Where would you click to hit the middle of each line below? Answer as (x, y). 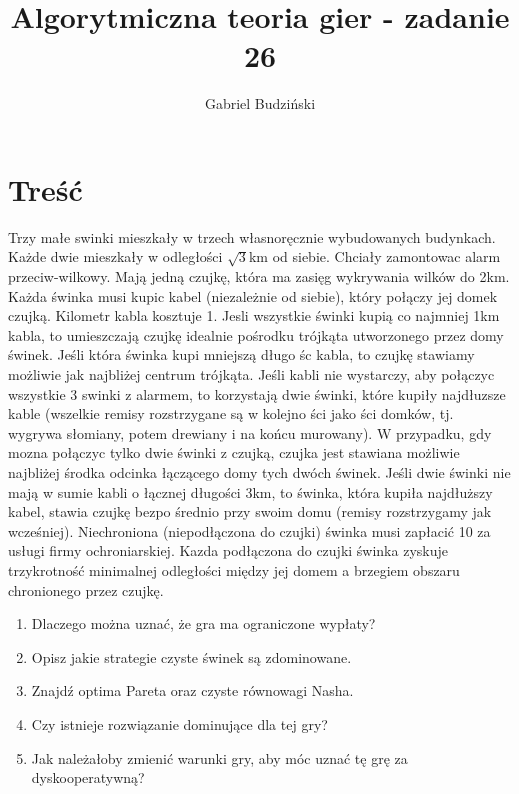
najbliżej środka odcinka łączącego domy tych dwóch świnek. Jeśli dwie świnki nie (259, 471)
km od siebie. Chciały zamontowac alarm (374, 256)
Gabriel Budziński (260, 103)
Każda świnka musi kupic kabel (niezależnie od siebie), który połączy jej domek (253, 295)
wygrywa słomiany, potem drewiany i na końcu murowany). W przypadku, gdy (250, 432)
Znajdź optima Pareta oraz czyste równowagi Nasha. (192, 690)
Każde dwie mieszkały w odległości (115, 256)
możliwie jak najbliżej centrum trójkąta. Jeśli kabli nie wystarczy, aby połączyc (251, 374)
